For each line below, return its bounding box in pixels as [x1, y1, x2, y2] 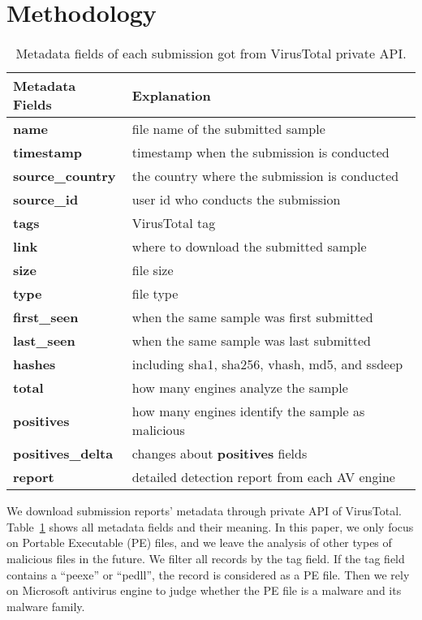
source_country [13, 166, 116, 186]
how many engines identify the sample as [131, 402, 365, 421]
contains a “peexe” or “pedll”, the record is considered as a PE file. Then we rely [6, 566, 410, 583]
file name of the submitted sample [131, 119, 325, 139]
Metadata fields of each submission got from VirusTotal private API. [15, 44, 407, 63]
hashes [13, 355, 56, 374]
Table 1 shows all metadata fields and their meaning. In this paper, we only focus [6, 518, 414, 535]
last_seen [13, 331, 75, 351]
